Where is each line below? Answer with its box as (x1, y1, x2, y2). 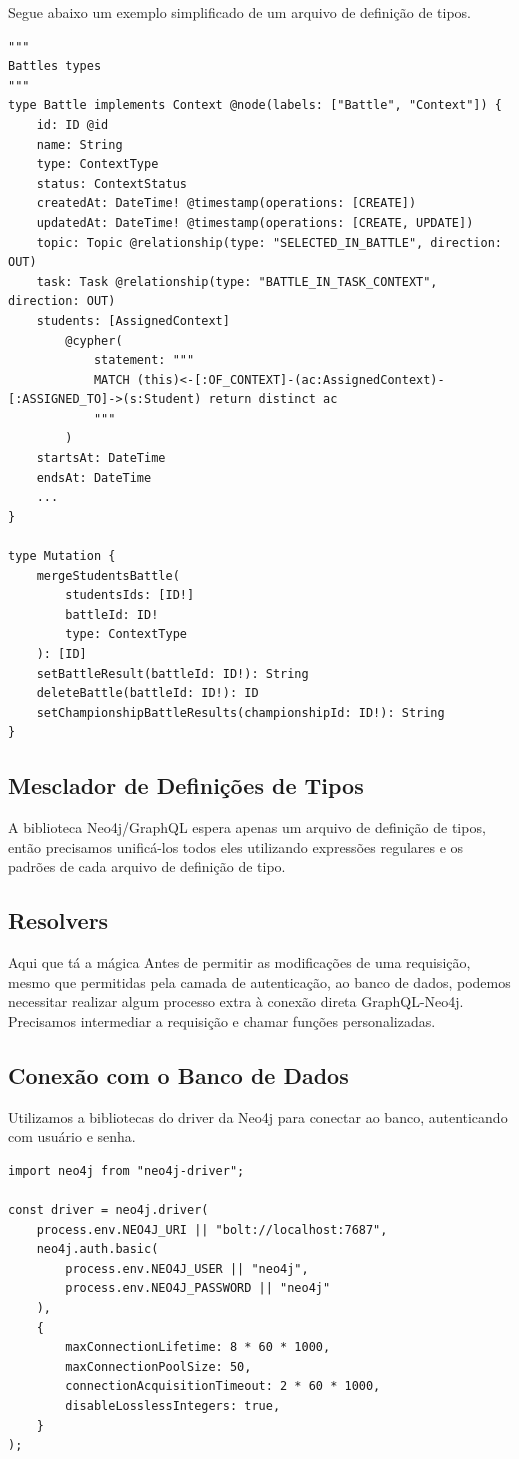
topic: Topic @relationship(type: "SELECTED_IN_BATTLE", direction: (36, 235, 502, 250)
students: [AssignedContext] (36, 313, 230, 328)
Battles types (8, 59, 102, 74)
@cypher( (65, 333, 123, 348)
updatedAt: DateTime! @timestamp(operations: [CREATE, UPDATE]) (36, 215, 474, 230)
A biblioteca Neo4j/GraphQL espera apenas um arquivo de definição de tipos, (8, 817, 486, 838)
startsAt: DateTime (36, 451, 166, 466)
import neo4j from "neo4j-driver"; (8, 1163, 245, 1178)
